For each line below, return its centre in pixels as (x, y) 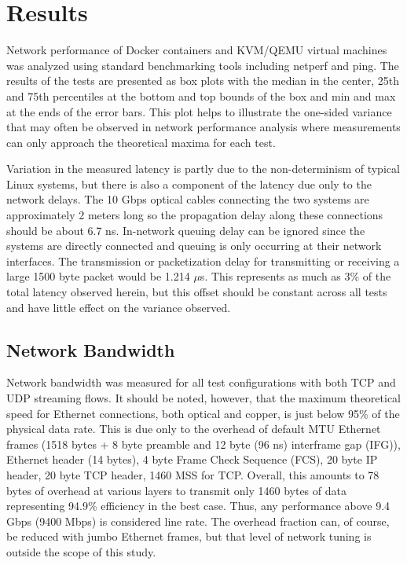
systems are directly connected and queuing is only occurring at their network (194, 246)
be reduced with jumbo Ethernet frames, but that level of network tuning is (189, 536)
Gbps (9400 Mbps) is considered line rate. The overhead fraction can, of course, (198, 521)
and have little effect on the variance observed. (119, 307)
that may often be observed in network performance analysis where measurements (203, 127)
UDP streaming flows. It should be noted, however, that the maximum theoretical (203, 398)
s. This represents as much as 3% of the (295, 276)
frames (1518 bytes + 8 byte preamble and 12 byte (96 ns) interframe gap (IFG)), (203, 444)
